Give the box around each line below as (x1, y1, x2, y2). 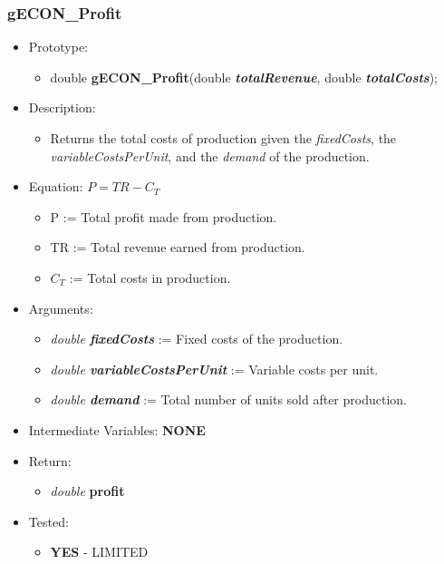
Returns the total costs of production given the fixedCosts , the (50, 129, 397, 147)
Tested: (28, 511, 69, 530)
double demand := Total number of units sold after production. (50, 390, 407, 409)
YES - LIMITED (50, 542, 149, 561)
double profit (50, 481, 125, 501)
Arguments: (28, 298, 93, 317)
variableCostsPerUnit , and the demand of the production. (50, 146, 370, 165)
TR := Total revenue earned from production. (50, 238, 305, 257)
